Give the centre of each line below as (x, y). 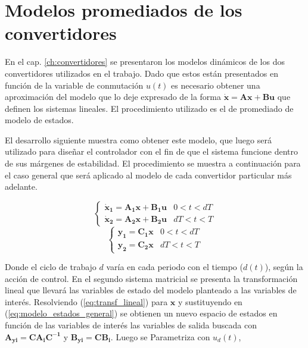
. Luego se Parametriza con (160, 336)
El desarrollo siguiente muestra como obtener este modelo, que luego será (138, 139)
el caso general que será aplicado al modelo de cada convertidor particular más (148, 175)
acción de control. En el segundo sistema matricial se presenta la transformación (151, 278)
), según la (284, 267)
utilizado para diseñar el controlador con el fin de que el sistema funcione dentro (151, 151)
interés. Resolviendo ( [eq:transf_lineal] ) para (86, 301)
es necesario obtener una (216, 85)
